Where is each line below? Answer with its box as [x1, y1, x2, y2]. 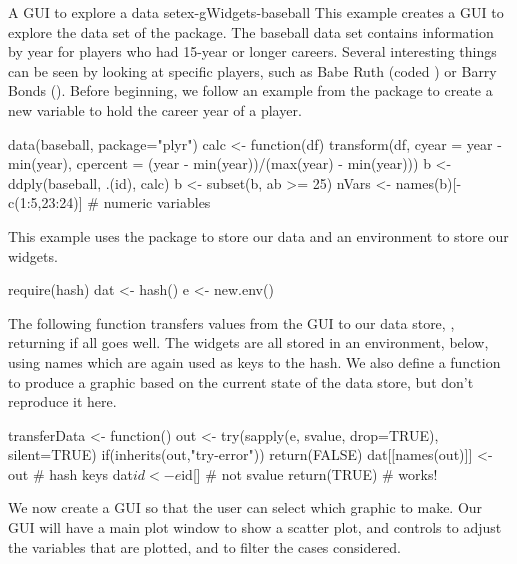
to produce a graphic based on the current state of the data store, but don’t [8, 371, 474, 392]
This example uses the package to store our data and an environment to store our [8, 225, 509, 246]
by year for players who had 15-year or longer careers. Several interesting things [8, 41, 497, 62]
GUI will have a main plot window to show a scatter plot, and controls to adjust [8, 517, 502, 538]
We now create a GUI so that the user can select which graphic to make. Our [8, 497, 483, 518]
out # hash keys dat [8, 463, 133, 484]
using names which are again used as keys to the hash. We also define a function [8, 351, 501, 372]
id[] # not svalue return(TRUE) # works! [181, 463, 438, 484]
